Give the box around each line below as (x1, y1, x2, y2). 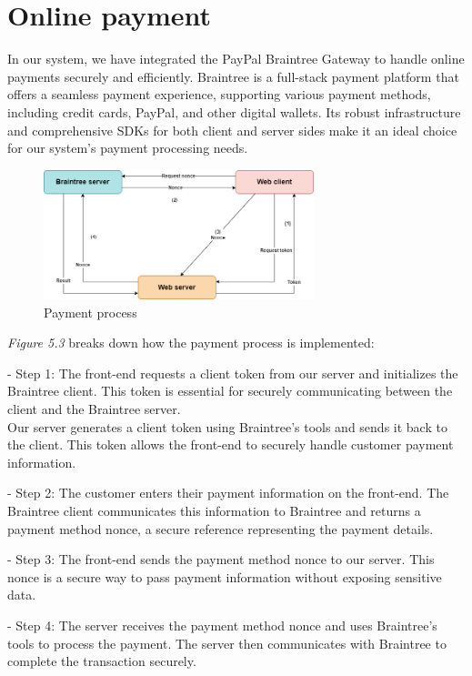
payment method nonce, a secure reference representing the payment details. (7, 519, 434, 538)
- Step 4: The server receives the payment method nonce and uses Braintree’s (7, 616, 437, 634)
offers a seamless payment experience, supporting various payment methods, (7, 85, 431, 104)
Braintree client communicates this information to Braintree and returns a (7, 501, 421, 520)
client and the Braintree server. (7, 399, 181, 419)
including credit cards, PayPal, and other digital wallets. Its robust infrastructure (7, 102, 461, 121)
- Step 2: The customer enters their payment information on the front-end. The (7, 483, 449, 502)
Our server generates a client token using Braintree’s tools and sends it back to (7, 417, 447, 436)
